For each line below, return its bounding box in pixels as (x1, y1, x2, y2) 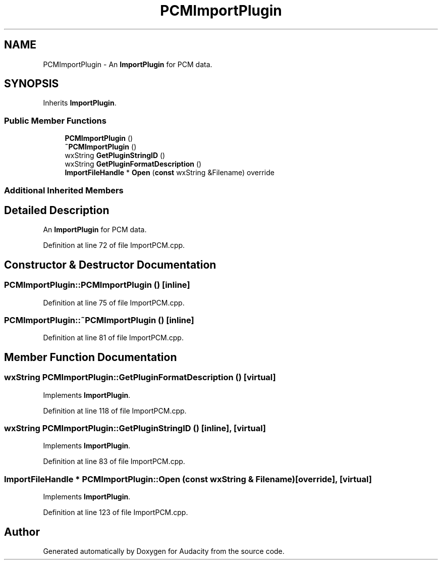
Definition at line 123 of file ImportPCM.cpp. (43, 508, 188, 517)
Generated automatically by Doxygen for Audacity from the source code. (43, 546, 285, 555)
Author (4, 525, 40, 538)
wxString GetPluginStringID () (65, 151, 165, 160)
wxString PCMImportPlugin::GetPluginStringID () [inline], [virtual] (4, 423, 266, 433)
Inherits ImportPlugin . (43, 98, 117, 108)
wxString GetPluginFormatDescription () (65, 160, 202, 169)
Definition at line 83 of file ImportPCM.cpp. (43, 457, 185, 466)
